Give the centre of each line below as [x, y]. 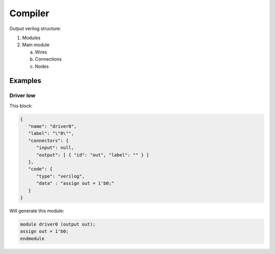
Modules [31, 38]
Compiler [29, 13]
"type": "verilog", [61, 176]
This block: [21, 106]
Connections [48, 59]
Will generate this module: [37, 211]
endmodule [32, 238]
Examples [25, 81]
